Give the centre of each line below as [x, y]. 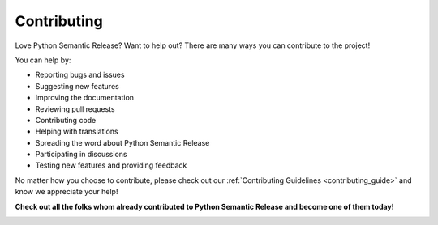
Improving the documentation [84, 98]
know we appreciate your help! [67, 192]
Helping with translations [77, 132]
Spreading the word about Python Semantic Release [122, 142]
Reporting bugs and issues [80, 75]
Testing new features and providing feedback [111, 165]
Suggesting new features [77, 86]
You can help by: [43, 60]
